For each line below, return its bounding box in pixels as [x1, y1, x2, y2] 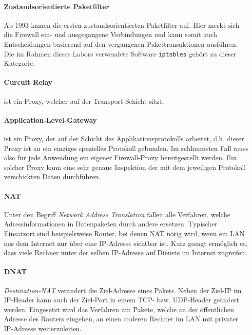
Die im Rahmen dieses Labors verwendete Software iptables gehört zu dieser [4, 48, 236, 58]
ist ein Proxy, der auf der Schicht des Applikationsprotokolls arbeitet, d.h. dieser [4, 133, 244, 144]
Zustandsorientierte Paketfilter [4, 1, 109, 11]
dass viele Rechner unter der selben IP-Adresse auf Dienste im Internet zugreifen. [4, 247, 247, 258]
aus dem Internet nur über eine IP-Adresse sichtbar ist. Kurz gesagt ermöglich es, [4, 238, 248, 248]
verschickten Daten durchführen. [4, 171, 101, 182]
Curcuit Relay [4, 77, 53, 87]
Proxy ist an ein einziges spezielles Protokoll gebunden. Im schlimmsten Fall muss [4, 143, 248, 153]
